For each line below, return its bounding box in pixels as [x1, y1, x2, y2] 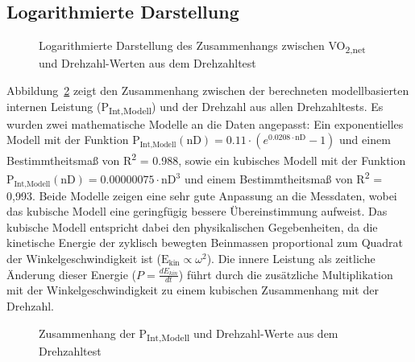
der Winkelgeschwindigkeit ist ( [6, 249, 161, 266]
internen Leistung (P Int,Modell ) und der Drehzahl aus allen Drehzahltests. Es [6, 97, 384, 117]
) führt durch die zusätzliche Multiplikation [178, 265, 393, 282]
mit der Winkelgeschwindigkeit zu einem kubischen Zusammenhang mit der [6, 282, 379, 298]
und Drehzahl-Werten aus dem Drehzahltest [39, 55, 256, 72]
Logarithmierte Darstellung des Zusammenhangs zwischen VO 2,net [39, 37, 366, 56]
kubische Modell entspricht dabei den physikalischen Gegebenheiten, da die [6, 218, 378, 235]
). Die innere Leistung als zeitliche [206, 249, 376, 266]
